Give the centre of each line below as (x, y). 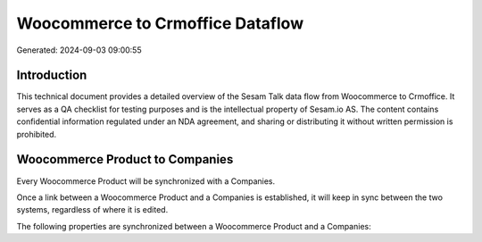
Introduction (52, 75)
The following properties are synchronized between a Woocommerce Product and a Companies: (194, 226)
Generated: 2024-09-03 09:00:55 (79, 50)
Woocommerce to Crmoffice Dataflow (160, 23)
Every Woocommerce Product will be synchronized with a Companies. (146, 181)
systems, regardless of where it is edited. (92, 210)
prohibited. (37, 134)
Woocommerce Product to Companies (125, 159)
